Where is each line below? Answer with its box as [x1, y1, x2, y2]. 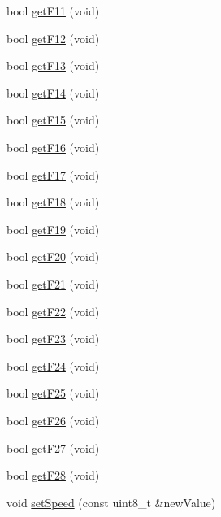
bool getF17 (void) [6, 166, 100, 183]
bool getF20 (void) [6, 248, 100, 265]
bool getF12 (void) [6, 29, 100, 46]
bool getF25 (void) [6, 384, 100, 402]
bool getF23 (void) [6, 330, 100, 347]
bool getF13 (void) [6, 57, 100, 74]
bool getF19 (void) [6, 220, 100, 237]
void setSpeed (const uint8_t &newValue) [6, 493, 216, 510]
